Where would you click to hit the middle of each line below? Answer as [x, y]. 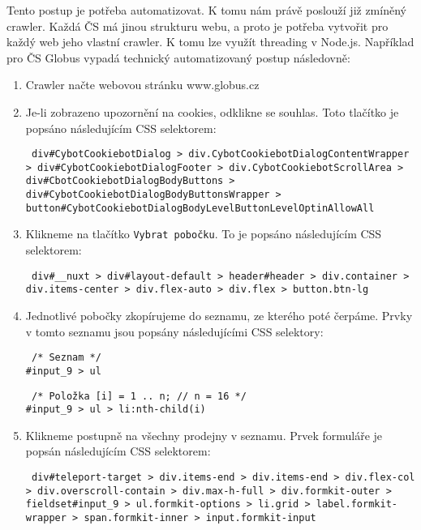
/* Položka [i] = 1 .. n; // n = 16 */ [139, 396]
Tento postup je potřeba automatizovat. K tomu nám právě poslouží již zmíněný [206, 10]
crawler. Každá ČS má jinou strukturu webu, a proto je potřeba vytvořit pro [198, 26]
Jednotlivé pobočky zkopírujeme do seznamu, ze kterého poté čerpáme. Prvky [219, 315]
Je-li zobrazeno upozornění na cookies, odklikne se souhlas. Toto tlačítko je [212, 111]
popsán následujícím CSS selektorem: [118, 451]
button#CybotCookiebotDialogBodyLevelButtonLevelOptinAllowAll [200, 208]
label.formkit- [357, 504]
